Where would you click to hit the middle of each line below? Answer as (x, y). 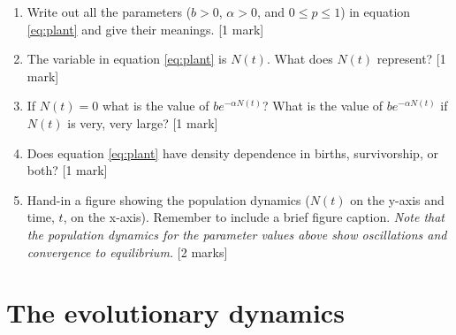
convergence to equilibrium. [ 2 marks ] (127, 251)
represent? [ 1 (411, 59)
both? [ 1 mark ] (67, 170)
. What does (300, 59)
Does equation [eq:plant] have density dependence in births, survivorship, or (232, 152)
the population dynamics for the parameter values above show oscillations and (237, 234)
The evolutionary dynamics (175, 312)
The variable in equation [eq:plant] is (127, 59)
